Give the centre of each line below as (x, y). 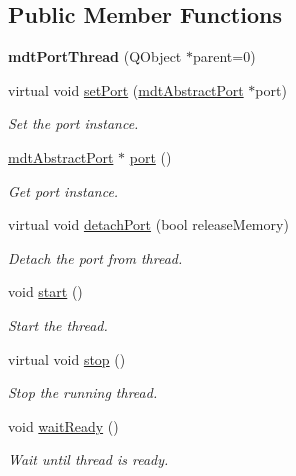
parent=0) (224, 56)
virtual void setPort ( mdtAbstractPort (126, 89)
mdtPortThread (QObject (95, 56)
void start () (45, 291)
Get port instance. (63, 190)
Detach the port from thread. (95, 257)
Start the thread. (58, 324)
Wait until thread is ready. (88, 459)
